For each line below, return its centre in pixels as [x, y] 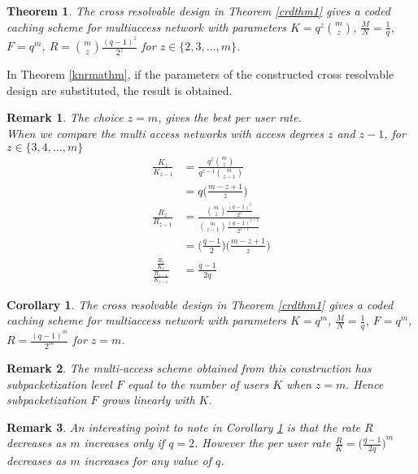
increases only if [124, 443]
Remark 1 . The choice [65, 117]
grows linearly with [148, 400]
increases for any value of [148, 461]
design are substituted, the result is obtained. [120, 90]
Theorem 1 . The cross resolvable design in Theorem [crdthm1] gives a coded [198, 11]
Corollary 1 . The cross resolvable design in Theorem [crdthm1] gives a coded [200, 304]
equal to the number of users [198, 384]
